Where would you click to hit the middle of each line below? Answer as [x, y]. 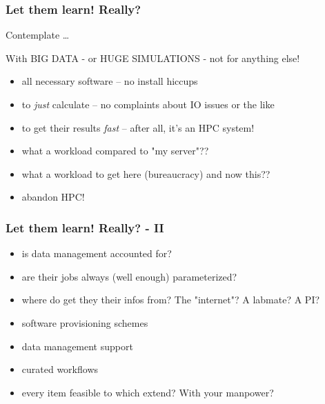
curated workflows [60, 369]
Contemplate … [38, 35]
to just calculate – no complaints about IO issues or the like [148, 104]
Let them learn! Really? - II [85, 227]
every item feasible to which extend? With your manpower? [148, 392]
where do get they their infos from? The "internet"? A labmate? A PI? [171, 300]
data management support [77, 346]
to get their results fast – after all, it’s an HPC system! [138, 127]
